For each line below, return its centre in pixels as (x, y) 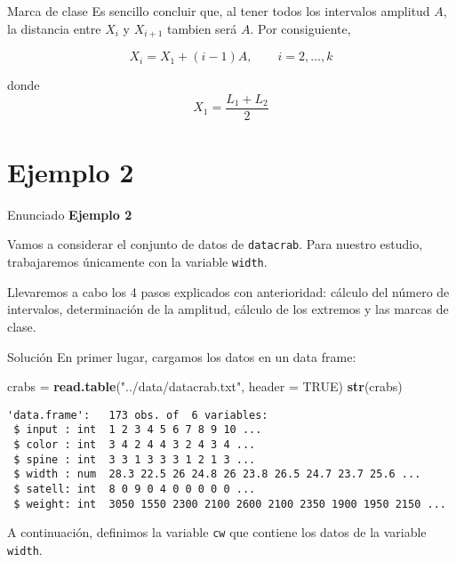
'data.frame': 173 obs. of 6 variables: (138, 415)
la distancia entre (54, 28)
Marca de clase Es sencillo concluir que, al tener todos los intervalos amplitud (219, 11)
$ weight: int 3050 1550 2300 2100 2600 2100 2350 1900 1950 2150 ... (230, 504)
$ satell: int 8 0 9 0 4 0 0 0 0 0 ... (135, 489)
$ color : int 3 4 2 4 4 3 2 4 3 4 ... (135, 445)
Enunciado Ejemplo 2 (70, 214)
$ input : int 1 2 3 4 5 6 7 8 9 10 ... (138, 430)
